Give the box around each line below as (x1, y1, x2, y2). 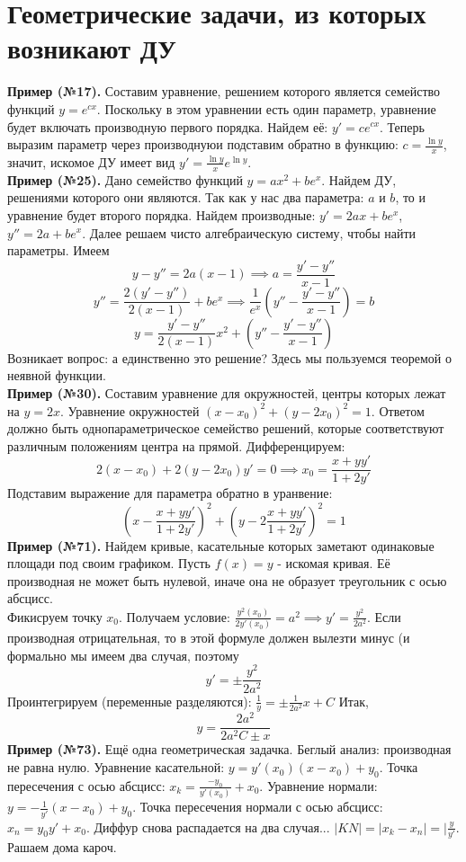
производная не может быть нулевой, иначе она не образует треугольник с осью (7, 571, 447, 590)
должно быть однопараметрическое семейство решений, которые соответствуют (7, 419, 444, 438)
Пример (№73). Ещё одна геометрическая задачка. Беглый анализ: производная (7, 740, 452, 759)
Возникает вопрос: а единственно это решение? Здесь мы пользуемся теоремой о (7, 348, 453, 367)
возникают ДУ (7, 30, 176, 67)
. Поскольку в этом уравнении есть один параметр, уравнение (96, 99, 436, 118)
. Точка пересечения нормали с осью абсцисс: (132, 797, 383, 816)
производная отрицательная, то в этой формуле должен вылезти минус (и (7, 628, 410, 647)
